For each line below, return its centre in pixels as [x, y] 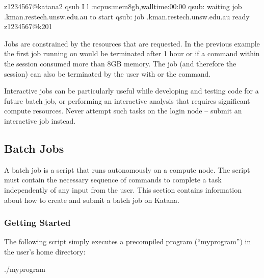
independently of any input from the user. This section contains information [123, 189]
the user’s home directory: [45, 251]
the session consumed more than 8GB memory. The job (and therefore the [120, 63]
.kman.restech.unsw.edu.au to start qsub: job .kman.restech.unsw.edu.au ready [127, 16]
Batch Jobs [34, 148]
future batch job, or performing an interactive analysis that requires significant [127, 100]
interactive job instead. [40, 120]
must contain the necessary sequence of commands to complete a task [113, 180]
